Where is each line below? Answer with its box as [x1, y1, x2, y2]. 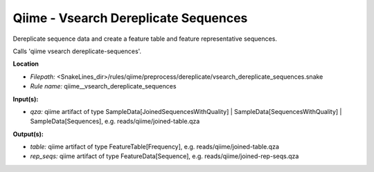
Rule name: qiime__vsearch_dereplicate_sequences [30, 82, 177, 90]
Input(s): [12, 95, 39, 103]
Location [12, 59, 39, 68]
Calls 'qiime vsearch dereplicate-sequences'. [12, 47, 142, 55]
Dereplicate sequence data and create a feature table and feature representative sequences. [12, 35, 277, 43]
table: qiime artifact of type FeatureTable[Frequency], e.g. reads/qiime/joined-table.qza [30, 142, 280, 151]
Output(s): [12, 130, 44, 138]
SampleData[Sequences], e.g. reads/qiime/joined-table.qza [30, 117, 200, 126]
